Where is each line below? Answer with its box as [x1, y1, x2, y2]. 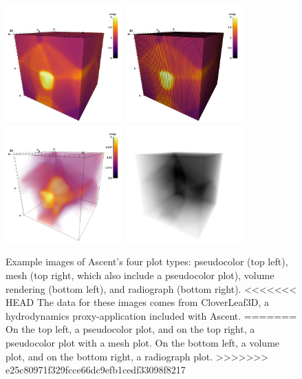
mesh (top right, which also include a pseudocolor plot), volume [6, 267, 274, 282]
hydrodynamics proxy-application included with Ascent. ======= [6, 308, 297, 322]
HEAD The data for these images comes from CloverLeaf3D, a [6, 295, 269, 309]
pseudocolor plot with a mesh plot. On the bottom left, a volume [6, 335, 280, 349]
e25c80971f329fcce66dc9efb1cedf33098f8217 [6, 362, 186, 377]
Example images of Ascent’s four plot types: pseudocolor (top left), [6, 254, 288, 269]
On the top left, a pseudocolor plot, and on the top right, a [6, 322, 255, 336]
